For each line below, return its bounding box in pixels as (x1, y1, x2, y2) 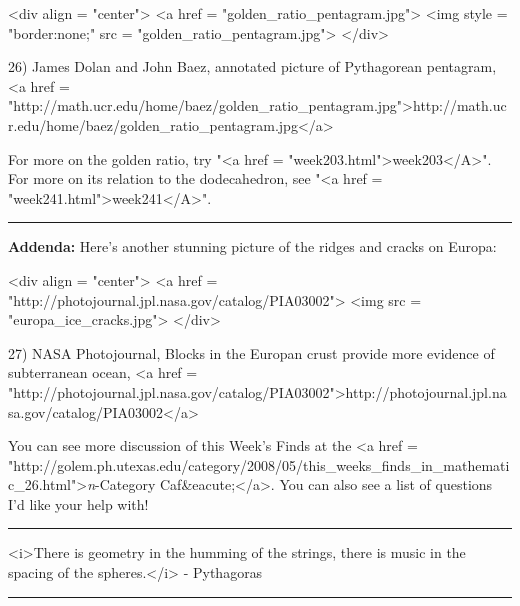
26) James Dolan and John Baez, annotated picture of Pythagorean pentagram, (8, 56, 497, 77)
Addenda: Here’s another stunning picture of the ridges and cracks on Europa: (8, 236, 497, 257)
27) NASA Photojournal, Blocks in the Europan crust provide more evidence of (8, 342, 495, 363)
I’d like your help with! (8, 493, 149, 514)
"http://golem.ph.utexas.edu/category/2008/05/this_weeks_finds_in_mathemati (8, 454, 510, 475)
